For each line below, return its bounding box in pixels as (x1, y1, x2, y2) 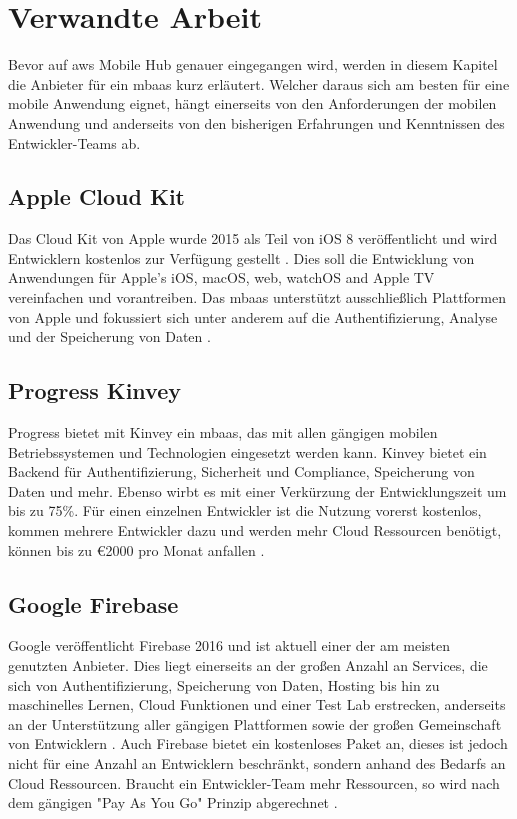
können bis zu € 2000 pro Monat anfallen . (8, 539, 265, 560)
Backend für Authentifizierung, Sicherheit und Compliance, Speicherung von (8, 461, 475, 482)
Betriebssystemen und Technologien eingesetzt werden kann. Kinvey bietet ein (8, 441, 487, 462)
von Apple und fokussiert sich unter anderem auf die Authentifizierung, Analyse (8, 306, 498, 327)
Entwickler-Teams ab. (8, 132, 141, 153)
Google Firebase (8, 588, 179, 619)
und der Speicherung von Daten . (8, 326, 211, 347)
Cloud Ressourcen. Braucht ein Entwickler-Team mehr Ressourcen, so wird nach (8, 772, 500, 793)
